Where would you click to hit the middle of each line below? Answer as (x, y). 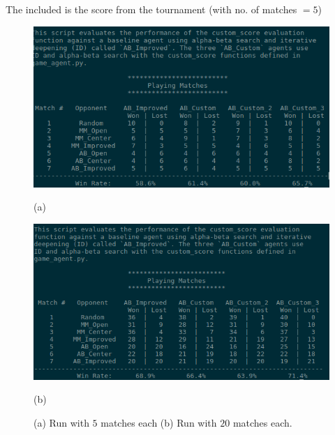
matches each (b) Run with (159, 422)
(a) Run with (61, 422)
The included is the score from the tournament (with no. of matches (151, 9)
